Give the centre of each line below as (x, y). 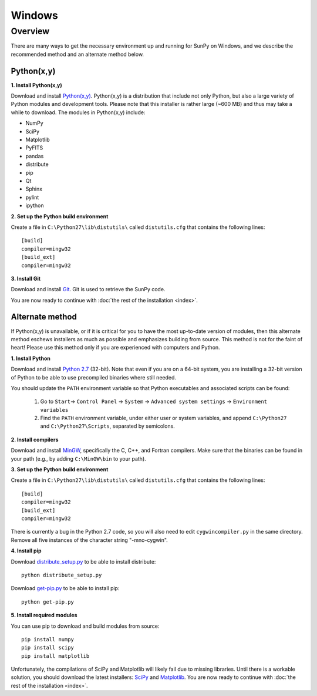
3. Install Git (26, 278)
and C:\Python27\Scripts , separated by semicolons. (108, 426)
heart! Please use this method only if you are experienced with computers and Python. (115, 348)
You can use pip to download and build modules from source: (85, 626)
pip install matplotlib (55, 656)
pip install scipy (48, 648)
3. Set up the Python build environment (60, 469)
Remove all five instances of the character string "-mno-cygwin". (90, 540)
